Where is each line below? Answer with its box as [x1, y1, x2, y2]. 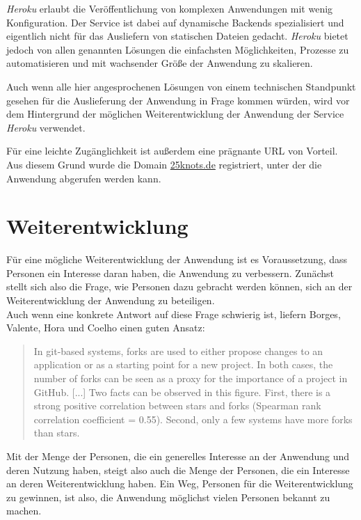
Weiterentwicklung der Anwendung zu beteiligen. [6, 293, 215, 308]
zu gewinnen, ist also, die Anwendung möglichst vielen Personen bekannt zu [6, 489, 330, 504]
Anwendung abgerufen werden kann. [6, 171, 161, 185]
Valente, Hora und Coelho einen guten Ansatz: [6, 320, 205, 335]
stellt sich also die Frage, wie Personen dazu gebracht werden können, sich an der [6, 279, 353, 294]
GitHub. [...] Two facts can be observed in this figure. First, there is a [33, 384, 331, 399]
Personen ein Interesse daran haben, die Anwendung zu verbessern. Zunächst [6, 265, 335, 280]
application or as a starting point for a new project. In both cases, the [33, 357, 333, 372]
